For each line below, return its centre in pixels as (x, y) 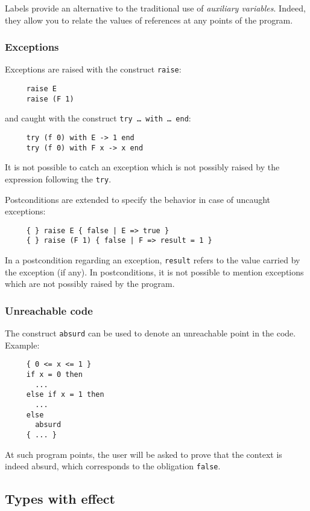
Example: (22, 345)
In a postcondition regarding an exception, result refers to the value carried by (153, 260)
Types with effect (60, 499)
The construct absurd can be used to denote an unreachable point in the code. (150, 333)
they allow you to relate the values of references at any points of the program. (149, 20)
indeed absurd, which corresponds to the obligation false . (113, 466)
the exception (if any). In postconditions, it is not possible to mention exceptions (154, 272)
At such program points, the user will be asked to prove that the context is (144, 454)
